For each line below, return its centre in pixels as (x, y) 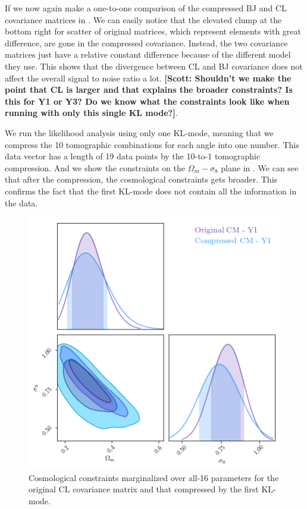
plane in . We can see (260, 167)
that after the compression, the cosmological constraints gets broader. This (141, 179)
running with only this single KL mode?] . (91, 113)
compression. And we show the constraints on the (95, 167)
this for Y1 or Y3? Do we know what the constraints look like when (147, 101)
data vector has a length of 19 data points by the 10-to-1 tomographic (133, 156)
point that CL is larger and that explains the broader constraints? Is (149, 89)
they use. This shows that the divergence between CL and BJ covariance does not (154, 66)
